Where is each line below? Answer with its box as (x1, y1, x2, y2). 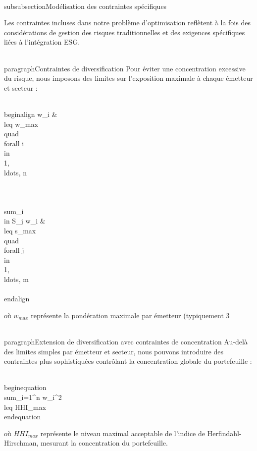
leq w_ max (4, 118, 38, 129)
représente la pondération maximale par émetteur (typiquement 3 (31, 310, 230, 320)
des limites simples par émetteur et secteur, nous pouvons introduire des (4, 346, 223, 356)
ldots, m (4, 274, 29, 284)
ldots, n (4, 167, 27, 177)
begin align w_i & (4, 109, 57, 119)
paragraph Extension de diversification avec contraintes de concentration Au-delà (4, 337, 248, 346)
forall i (4, 138, 24, 148)
